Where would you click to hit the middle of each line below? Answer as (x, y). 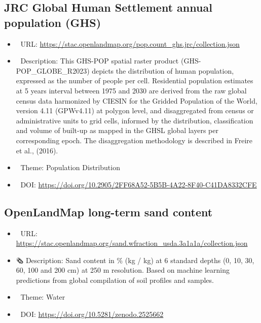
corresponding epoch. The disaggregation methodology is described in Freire (134, 140)
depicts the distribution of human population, (163, 70)
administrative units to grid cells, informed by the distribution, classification (135, 120)
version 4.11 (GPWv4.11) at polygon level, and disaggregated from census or (135, 110)
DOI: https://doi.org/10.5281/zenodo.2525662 (92, 314)
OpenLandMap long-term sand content (108, 212)
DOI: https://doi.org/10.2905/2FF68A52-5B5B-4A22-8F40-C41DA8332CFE (139, 184)
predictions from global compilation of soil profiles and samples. (115, 280)
